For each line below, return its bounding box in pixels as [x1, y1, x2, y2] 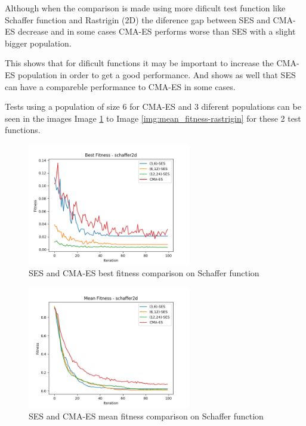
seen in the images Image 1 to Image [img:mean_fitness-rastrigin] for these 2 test [5, 112, 301, 124]
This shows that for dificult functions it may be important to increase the [5, 57, 274, 69]
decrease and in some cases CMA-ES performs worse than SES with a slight [17, 25, 296, 38]
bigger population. [5, 36, 72, 49]
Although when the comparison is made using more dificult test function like [5, 2, 286, 14]
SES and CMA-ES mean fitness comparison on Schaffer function [29, 409, 264, 422]
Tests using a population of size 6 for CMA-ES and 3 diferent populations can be [5, 100, 301, 113]
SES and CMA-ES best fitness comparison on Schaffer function [29, 267, 259, 279]
